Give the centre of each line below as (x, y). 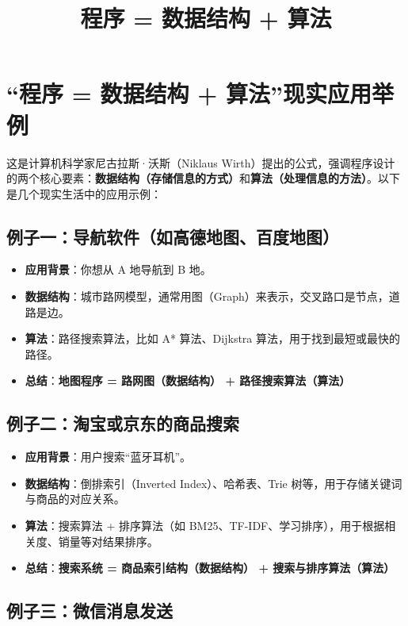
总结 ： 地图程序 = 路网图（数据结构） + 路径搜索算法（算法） (188, 380)
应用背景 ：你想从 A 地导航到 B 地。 (118, 269)
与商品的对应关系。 (75, 499)
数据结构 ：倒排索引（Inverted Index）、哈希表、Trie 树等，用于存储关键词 (214, 483)
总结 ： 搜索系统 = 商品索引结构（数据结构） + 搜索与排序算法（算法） (210, 568)
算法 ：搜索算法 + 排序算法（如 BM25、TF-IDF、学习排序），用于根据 (205, 526)
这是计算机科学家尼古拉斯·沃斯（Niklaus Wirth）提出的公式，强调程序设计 (201, 162)
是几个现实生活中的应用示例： (84, 193)
